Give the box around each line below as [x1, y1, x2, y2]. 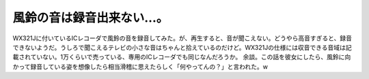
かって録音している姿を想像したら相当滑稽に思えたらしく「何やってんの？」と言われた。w [12, 62, 268, 71]
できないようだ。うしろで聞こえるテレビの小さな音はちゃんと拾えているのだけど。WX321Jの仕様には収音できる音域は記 [12, 43, 352, 51]
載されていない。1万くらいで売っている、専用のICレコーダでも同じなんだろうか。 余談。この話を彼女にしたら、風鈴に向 [12, 53, 351, 61]
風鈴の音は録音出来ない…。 [12, 10, 169, 25]
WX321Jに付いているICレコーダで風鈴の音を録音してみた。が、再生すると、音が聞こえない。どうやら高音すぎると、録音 [12, 34, 352, 42]
